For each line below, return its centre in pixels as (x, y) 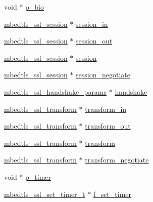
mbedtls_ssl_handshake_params (56, 91)
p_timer (38, 176)
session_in (92, 24)
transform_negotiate (117, 160)
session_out (94, 41)
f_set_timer (112, 194)
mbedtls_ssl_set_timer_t (45, 194)
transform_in (106, 109)
